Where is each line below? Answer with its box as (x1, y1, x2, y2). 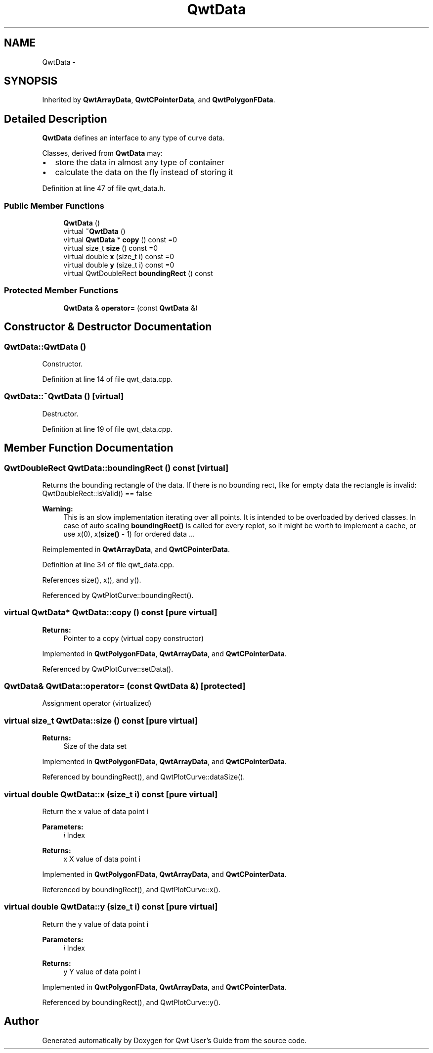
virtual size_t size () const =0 (63, 244, 158, 253)
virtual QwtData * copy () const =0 (63, 235, 177, 244)
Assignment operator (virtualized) (42, 699, 152, 708)
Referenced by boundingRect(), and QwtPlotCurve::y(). (42, 998, 221, 1007)
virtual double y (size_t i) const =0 (63, 261, 174, 270)
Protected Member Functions (4, 285, 119, 296)
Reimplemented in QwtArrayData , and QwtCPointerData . (42, 545, 230, 553)
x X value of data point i (63, 854, 140, 863)
